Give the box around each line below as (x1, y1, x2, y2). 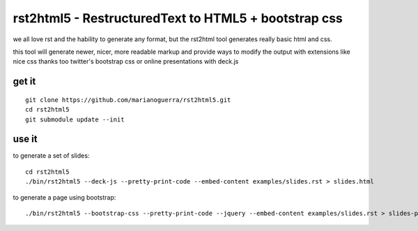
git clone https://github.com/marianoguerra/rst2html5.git (25, 96, 231, 104)
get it (13, 75, 36, 87)
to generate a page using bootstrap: (13, 193, 116, 202)
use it (13, 133, 38, 145)
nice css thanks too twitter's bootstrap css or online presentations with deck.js (13, 57, 239, 66)
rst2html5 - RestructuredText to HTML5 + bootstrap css (13, 10, 343, 26)
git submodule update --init (25, 115, 125, 124)
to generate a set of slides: (13, 151, 90, 160)
